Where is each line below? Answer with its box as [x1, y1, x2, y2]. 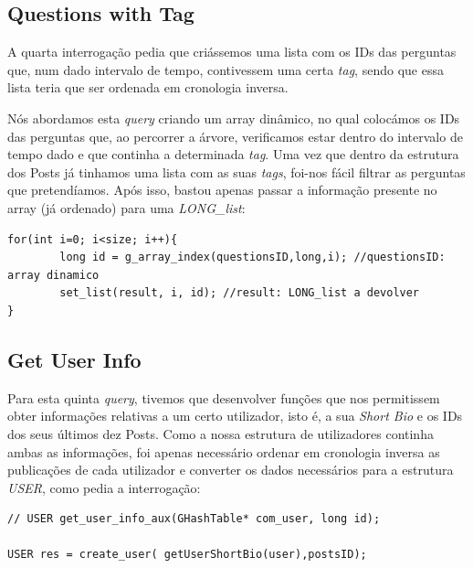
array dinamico [7, 268, 100, 282]
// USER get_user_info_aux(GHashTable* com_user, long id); [7, 512, 381, 526]
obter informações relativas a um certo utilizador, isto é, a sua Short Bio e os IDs [7, 406, 463, 425]
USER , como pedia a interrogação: [7, 477, 201, 497]
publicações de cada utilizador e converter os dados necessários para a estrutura [7, 460, 454, 479]
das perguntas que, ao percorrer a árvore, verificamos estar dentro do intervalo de [7, 126, 463, 145]
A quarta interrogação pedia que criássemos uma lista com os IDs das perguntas [7, 42, 457, 61]
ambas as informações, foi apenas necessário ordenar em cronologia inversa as [7, 442, 440, 461]
